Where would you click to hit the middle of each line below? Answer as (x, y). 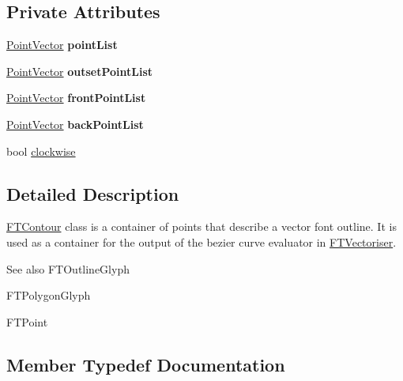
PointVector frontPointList (76, 98)
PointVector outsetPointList (80, 71)
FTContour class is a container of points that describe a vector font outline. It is (201, 226)
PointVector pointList (62, 45)
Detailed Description (93, 193)
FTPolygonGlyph (49, 295)
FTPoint (27, 321)
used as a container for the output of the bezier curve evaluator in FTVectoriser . (201, 241)
